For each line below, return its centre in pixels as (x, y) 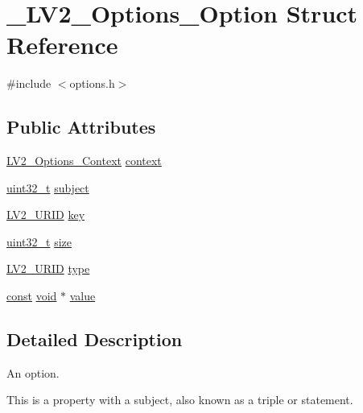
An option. (33, 372)
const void (32, 296)
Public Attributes (81, 127)
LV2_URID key (46, 215)
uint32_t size (39, 241)
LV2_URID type (48, 268)
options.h (92, 83)
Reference (62, 45)
